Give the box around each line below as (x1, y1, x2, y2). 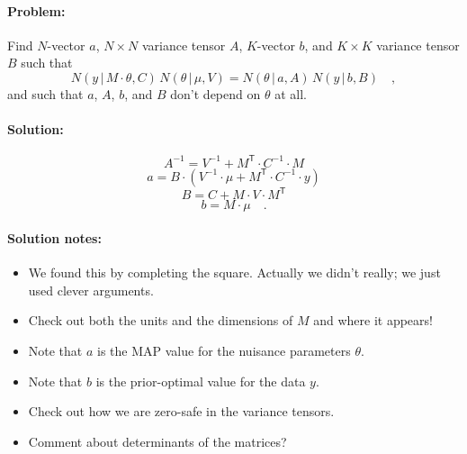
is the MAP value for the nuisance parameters (97, 340, 351, 359)
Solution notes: (7, 228, 102, 247)
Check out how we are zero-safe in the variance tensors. (28, 402, 335, 421)
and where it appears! (313, 311, 433, 330)
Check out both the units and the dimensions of (28, 311, 293, 330)
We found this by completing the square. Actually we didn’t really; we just (28, 263, 441, 282)
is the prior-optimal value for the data (95, 371, 306, 390)
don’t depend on (170, 84, 261, 103)
